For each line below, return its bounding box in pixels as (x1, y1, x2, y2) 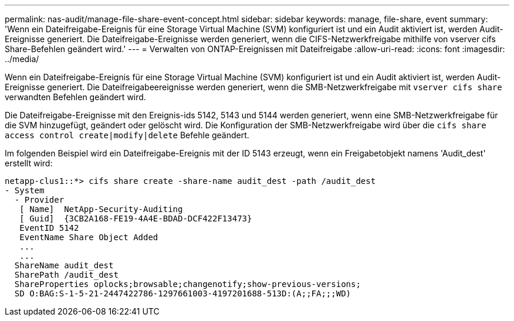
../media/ (5, 54, 39, 64)
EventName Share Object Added (19, 233, 158, 242)
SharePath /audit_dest (14, 270, 119, 279)
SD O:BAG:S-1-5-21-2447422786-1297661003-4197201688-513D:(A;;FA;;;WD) (14, 289, 351, 298)
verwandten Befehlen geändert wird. (5, 92, 146, 102)
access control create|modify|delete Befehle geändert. (5, 130, 249, 140)
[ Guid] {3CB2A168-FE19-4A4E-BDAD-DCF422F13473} (19, 214, 252, 223)
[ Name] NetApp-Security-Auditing (19, 204, 183, 214)
